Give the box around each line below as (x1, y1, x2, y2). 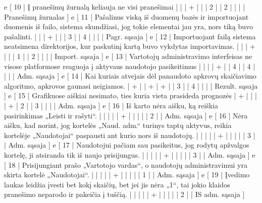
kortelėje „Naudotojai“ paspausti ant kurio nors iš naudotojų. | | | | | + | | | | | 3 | (4, 129, 255, 140)
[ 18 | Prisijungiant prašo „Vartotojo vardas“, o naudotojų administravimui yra (4, 159, 247, 170)
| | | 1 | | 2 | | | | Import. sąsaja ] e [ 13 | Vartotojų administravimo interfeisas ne (4, 50, 252, 61)
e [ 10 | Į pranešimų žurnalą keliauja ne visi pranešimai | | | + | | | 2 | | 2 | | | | (4, 2, 245, 12)
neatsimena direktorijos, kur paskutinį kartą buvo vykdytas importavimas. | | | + (4, 41, 255, 51)
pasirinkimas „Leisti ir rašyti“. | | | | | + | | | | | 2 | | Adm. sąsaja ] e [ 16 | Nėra (4, 110, 248, 120)
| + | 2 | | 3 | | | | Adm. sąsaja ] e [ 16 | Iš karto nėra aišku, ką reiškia (4, 100, 218, 110)
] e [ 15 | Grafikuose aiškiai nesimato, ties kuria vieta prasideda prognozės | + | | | (4, 90, 257, 101)
